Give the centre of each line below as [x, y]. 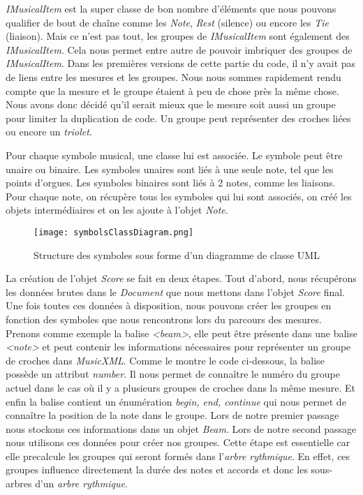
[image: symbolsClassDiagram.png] [114, 232]
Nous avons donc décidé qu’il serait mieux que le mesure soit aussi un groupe [171, 104]
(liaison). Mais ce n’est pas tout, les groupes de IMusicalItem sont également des [178, 36]
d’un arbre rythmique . [81, 483]
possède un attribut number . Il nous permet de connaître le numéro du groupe [173, 374]
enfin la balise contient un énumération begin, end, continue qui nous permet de [176, 401]
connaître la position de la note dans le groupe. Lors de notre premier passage [172, 415]
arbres [19, 483]
